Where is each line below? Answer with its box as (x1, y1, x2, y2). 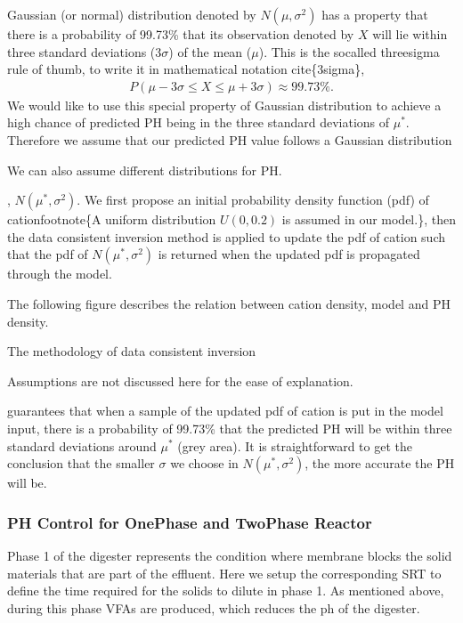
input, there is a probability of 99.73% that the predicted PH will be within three (7, 418, 452, 437)
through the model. (7, 264, 112, 283)
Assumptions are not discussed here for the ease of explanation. (7, 371, 353, 390)
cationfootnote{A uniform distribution (7, 210, 216, 229)
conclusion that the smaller (7, 454, 155, 473)
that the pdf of (7, 245, 88, 263)
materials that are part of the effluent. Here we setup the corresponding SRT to (7, 563, 442, 582)
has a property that (321, 5, 428, 23)
